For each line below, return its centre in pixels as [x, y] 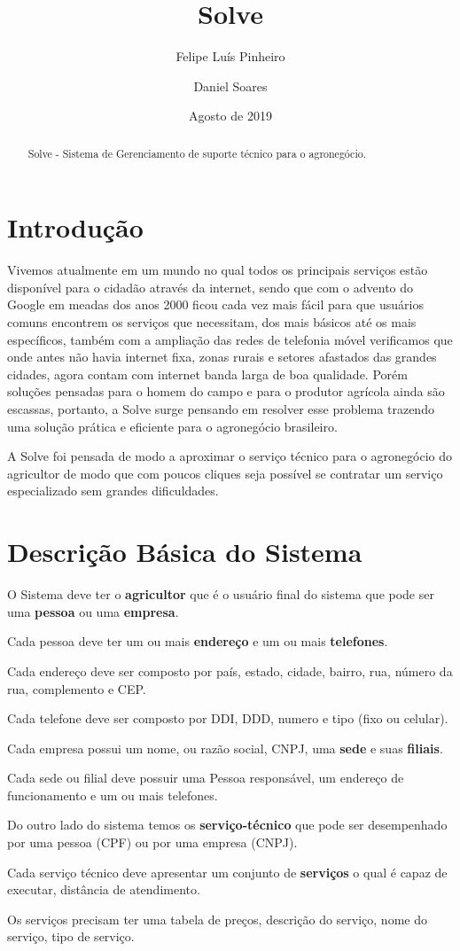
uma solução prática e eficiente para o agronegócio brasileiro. [172, 426]
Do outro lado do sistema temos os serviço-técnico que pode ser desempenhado [227, 825]
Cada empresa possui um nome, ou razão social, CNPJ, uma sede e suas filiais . [225, 748]
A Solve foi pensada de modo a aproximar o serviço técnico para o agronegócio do [230, 456]
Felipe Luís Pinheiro [230, 56]
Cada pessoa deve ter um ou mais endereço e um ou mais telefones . [198, 641]
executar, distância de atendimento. [104, 889]
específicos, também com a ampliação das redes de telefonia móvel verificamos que [230, 339]
